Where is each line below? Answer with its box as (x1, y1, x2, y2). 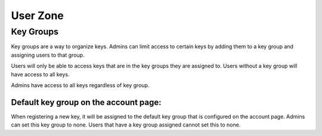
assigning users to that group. (11, 51, 85, 58)
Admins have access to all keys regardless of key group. (11, 81, 150, 89)
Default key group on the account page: (11, 97, 162, 107)
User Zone (11, 9, 64, 22)
